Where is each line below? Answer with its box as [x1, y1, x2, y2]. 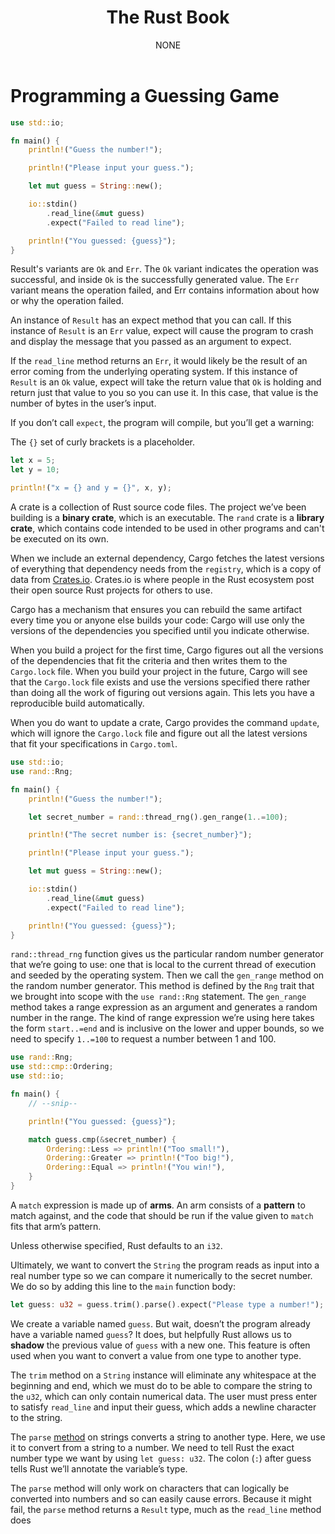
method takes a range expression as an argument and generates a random [10, 1001, 318, 1013]
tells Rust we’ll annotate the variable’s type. [10, 1462, 188, 1475]
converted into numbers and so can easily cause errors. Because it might [10, 1492, 312, 1505]
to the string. [10, 1411, 63, 1423]
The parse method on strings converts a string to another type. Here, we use [10, 1431, 326, 1443]
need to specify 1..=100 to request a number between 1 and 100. [10, 1033, 277, 1045]
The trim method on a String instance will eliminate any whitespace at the [10, 1369, 317, 1381]
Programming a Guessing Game [10, 84, 280, 107]
